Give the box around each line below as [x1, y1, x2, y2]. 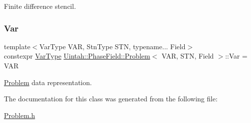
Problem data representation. [4, 77, 92, 87]
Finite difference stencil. [4, 1, 76, 11]
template [4, 41, 30, 51]
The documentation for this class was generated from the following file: [4, 93, 218, 104]
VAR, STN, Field [161, 51, 214, 61]
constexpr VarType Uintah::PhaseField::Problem [4, 51, 150, 61]
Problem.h [4, 110, 35, 120]
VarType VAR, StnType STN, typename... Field [39, 41, 186, 51]
